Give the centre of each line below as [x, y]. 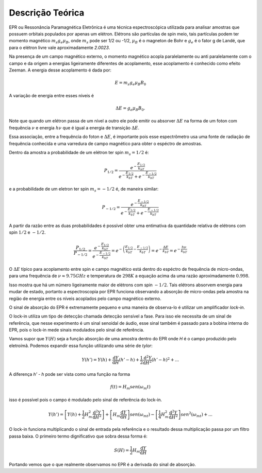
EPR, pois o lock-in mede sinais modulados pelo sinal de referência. [77, 330]
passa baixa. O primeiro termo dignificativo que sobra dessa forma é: [78, 436]
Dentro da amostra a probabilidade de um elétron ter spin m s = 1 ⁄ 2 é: [79, 153]
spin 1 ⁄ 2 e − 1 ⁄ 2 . [27, 232]
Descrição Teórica [47, 13]
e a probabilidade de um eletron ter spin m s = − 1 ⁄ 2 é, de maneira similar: [84, 190]
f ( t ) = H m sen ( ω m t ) [130, 387]
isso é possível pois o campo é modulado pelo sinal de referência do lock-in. [85, 400]
